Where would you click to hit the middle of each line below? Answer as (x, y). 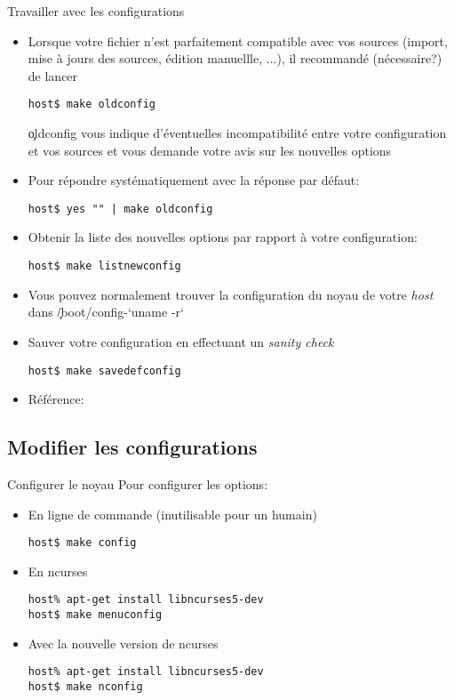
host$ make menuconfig (95, 615)
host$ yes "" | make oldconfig (120, 209)
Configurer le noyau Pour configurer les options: (138, 483)
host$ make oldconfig (92, 105)
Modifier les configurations (132, 447)
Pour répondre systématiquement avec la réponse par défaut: (194, 180)
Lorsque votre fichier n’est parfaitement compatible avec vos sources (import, (238, 40)
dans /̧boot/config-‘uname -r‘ (106, 312)
